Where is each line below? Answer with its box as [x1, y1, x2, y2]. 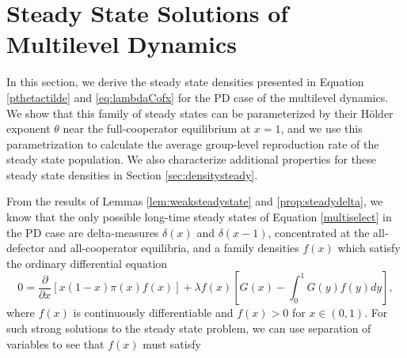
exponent [6, 120, 51, 137]
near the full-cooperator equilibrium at [63, 120, 251, 137]
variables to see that [6, 335, 105, 352]
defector [6, 239, 45, 256]
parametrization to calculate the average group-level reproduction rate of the [6, 135, 379, 152]
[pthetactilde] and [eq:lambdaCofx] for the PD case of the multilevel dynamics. [6, 89, 389, 105]
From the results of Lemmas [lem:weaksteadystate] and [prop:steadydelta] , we [6, 193, 383, 209]
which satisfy [337, 239, 401, 256]
